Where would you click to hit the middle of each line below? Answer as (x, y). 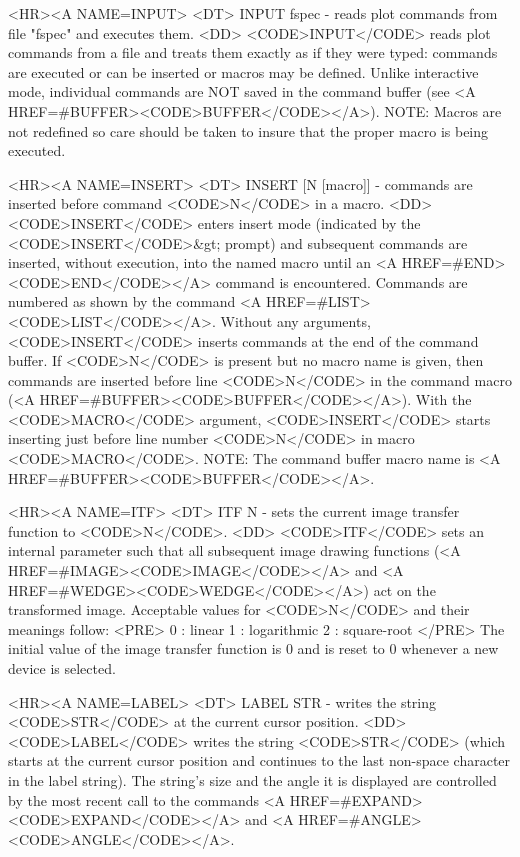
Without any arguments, (295, 320)
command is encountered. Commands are (341, 281)
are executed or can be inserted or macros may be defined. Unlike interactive (243, 71)
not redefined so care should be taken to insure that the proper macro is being (248, 130)
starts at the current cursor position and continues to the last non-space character (259, 760)
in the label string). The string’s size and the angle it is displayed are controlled (252, 779)
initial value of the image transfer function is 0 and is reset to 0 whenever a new (253, 648)
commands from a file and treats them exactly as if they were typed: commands (253, 52)
